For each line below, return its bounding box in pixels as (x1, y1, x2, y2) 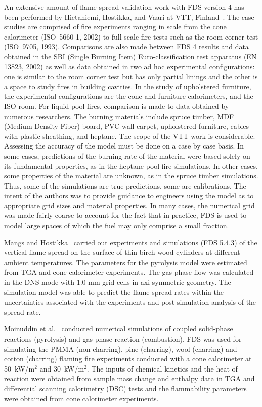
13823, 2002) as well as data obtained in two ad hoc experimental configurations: (4, 61, 255, 71)
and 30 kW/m (39, 363, 84, 374)
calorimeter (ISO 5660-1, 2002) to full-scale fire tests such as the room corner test (4, 31, 258, 42)
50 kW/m (4, 363, 35, 374)
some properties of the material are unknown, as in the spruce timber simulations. (4, 170, 258, 181)
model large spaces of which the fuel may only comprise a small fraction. (4, 220, 229, 231)
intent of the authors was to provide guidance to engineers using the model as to (4, 190, 254, 201)
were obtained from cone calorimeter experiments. (4, 393, 159, 403)
